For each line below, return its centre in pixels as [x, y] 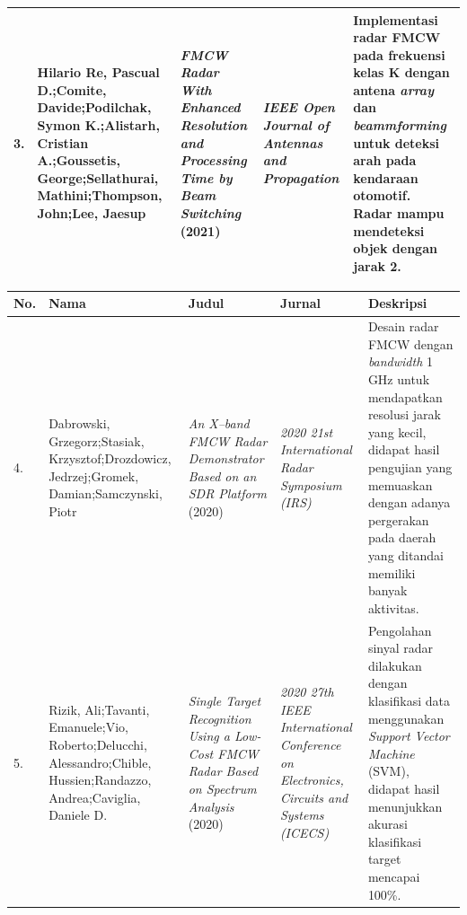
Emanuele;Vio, [88, 727]
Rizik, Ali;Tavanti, [99, 709]
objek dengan [395, 248]
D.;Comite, [72, 89]
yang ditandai [405, 554]
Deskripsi [397, 303]
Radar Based [223, 771]
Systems [302, 815]
